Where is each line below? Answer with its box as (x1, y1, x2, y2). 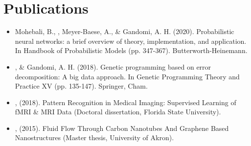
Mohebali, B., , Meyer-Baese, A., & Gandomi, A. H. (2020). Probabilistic (15, 26, 234, 36)
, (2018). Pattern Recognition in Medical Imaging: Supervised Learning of (15, 97, 236, 107)
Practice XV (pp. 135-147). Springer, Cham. (15, 81, 148, 91)
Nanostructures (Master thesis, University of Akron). (15, 132, 174, 143)
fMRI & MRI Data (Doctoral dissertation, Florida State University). (15, 107, 221, 117)
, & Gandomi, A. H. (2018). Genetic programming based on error (15, 61, 211, 72)
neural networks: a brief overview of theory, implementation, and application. (15, 36, 247, 46)
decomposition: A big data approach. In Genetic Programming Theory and (15, 71, 240, 81)
